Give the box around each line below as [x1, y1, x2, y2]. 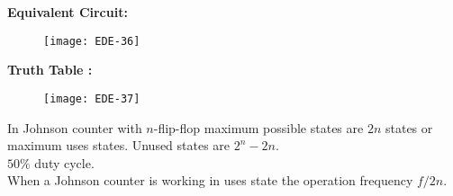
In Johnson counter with [7, 118, 142, 137]
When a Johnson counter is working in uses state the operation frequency [7, 171, 413, 190]
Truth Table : [7, 60, 93, 79]
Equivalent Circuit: [7, 3, 128, 21]
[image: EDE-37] [43, 92, 140, 105]
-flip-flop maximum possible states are [153, 118, 364, 137]
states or [385, 118, 433, 137]
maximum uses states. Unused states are [7, 136, 231, 155]
